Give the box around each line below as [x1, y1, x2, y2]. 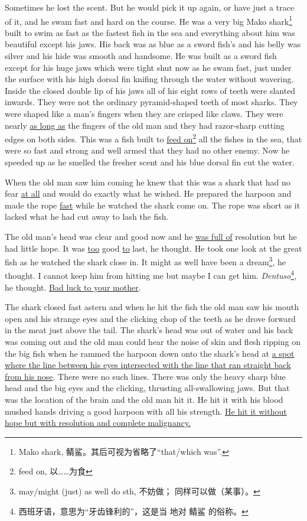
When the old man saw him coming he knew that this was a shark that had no [5, 175, 290, 188]
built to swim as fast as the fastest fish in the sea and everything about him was [5, 26, 295, 38]
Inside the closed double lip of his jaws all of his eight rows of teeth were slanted [5, 84, 296, 96]
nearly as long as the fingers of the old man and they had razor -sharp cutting [5, 119, 285, 131]
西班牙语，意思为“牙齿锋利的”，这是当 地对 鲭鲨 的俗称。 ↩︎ [18, 504, 249, 517]
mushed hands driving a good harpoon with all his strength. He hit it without [5, 405, 287, 417]
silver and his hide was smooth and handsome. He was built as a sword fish [5, 50, 277, 62]
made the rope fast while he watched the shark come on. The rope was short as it [5, 198, 301, 211]
